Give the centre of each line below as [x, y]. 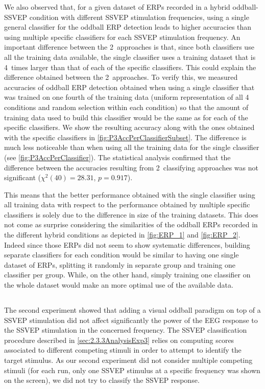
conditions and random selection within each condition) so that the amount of [126, 107]
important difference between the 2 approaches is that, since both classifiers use [129, 47]
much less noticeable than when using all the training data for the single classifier [132, 147]
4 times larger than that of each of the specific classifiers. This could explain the [130, 67]
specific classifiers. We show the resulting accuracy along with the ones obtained [129, 127]
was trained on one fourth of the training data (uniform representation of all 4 [127, 97]
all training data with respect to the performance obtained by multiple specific [127, 204]
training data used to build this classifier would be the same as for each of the [126, 117]
